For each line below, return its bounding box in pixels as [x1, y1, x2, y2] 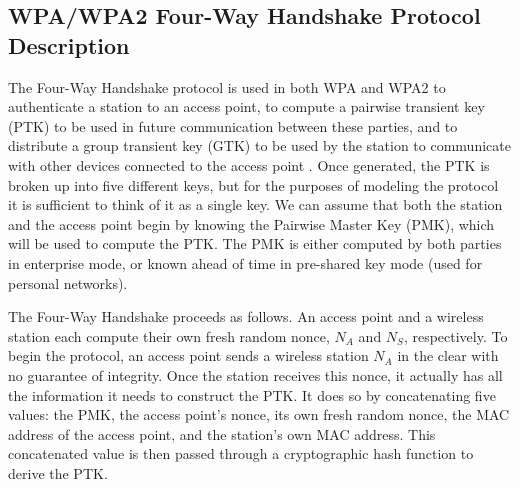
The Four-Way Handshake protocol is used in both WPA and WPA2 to [8, 76, 446, 97]
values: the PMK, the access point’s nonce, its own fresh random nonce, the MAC [8, 404, 510, 425]
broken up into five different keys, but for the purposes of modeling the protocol [8, 174, 499, 195]
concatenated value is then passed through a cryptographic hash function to [8, 443, 474, 464]
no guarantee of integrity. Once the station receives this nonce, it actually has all [8, 364, 503, 385]
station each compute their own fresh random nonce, [8, 325, 330, 346]
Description [8, 29, 130, 60]
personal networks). [8, 272, 128, 293]
